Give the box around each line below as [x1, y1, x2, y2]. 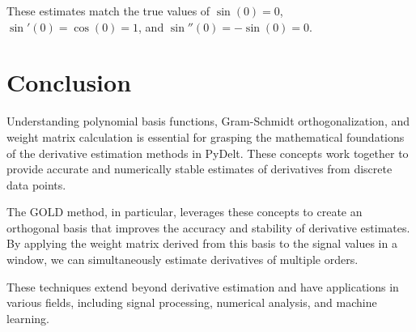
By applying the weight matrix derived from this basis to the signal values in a [6, 235, 397, 252]
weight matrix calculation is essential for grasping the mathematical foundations [6, 128, 405, 145]
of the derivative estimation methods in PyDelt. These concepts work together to [6, 144, 409, 161]
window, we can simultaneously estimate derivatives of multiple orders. [6, 251, 359, 268]
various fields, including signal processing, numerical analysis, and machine [6, 294, 377, 311]
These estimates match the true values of [6, 2, 210, 19]
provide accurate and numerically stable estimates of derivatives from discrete [6, 160, 393, 177]
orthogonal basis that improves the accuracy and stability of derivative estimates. [6, 219, 410, 236]
